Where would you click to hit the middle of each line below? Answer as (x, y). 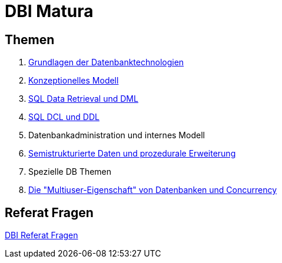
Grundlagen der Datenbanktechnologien (106, 62)
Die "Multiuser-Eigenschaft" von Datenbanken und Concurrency (153, 190)
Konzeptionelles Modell (74, 81)
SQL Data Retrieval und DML (83, 99)
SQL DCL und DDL (64, 117)
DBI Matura (49, 11)
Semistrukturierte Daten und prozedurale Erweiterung (132, 154)
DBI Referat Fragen (42, 235)
